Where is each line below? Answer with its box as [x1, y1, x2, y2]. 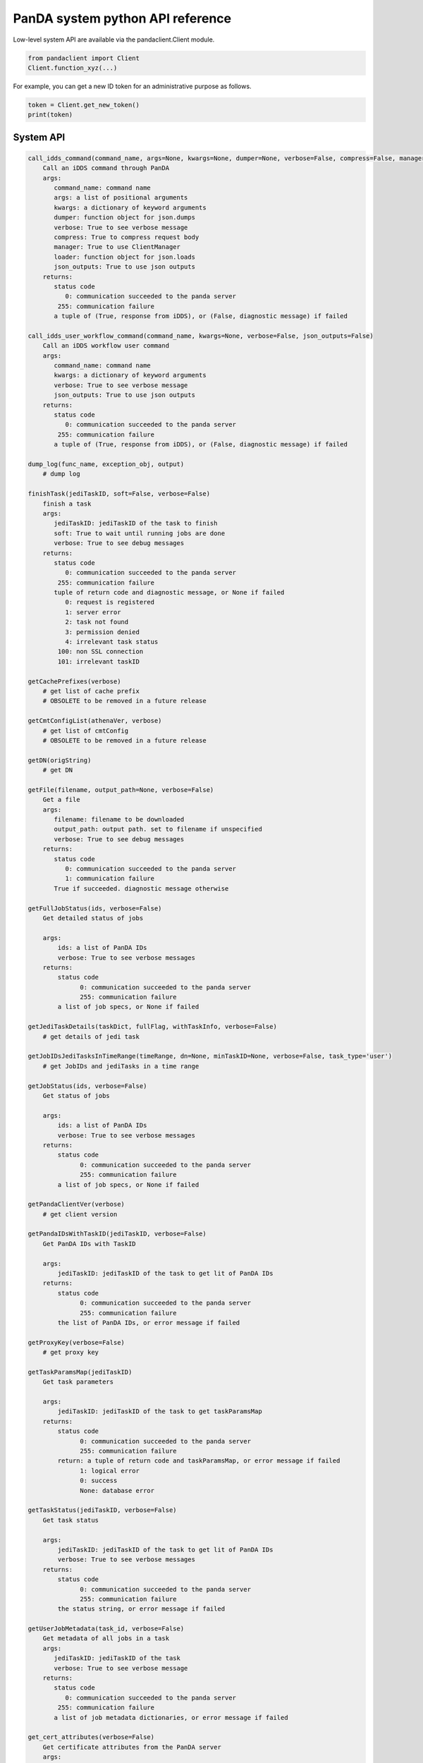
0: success [80, 1477, 118, 1484]
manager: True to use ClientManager [54, 243, 181, 251]
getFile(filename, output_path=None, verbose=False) [27, 786, 214, 793]
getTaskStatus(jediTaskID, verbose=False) [27, 1506, 177, 1514]
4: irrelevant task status [64, 638, 159, 646]
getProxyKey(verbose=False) [27, 1338, 125, 1346]
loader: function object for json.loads [54, 252, 195, 261]
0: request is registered [64, 598, 155, 606]
